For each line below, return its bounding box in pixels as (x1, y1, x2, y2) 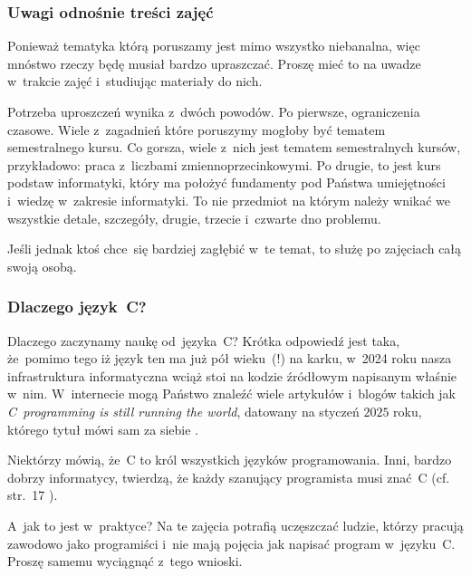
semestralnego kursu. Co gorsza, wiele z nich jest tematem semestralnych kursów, (7, 138, 461, 157)
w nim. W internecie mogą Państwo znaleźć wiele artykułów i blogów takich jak (7, 384, 457, 403)
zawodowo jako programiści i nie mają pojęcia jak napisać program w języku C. (7, 533, 456, 552)
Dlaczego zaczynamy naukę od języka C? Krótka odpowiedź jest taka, (7, 331, 400, 350)
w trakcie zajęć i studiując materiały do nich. (7, 72, 263, 91)
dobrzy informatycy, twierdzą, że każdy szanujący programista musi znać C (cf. (7, 467, 450, 486)
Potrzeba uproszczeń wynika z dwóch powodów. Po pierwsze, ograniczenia (7, 102, 420, 120)
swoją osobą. (7, 256, 77, 275)
